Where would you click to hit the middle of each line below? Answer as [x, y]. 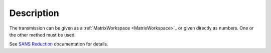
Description [34, 13]
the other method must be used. [43, 34]
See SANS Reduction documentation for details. [59, 44]
